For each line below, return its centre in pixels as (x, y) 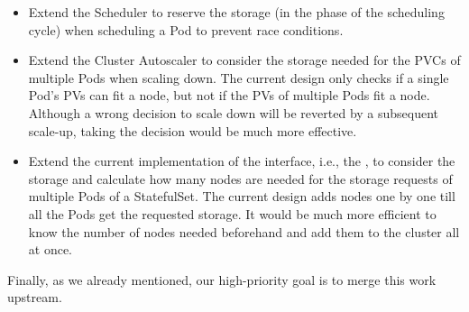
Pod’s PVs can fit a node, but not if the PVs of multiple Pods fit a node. (229, 95)
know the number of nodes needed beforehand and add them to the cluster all (244, 231)
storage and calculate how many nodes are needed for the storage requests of (240, 178)
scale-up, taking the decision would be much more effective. (193, 130)
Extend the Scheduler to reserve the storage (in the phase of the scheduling (236, 12)
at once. (51, 249)
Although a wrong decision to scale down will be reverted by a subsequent (234, 112)
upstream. (35, 297)
